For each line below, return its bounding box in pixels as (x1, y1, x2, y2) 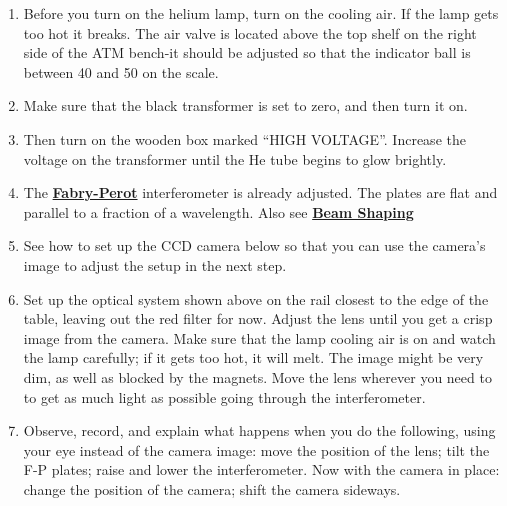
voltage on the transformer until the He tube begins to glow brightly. (23, 148, 447, 169)
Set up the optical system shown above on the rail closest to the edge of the (23, 288, 489, 309)
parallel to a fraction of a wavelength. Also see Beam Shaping (23, 201, 414, 222)
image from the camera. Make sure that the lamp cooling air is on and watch (23, 327, 496, 348)
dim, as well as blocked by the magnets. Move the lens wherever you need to (23, 366, 492, 387)
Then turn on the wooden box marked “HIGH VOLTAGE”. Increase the (23, 128, 466, 149)
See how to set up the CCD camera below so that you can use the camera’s (23, 235, 486, 256)
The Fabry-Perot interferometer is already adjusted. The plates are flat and (23, 182, 498, 203)
